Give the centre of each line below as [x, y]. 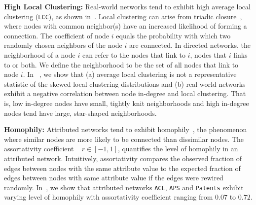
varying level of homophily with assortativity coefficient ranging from [109, 197]
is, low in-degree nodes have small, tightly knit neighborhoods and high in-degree [127, 103]
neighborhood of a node [40, 55]
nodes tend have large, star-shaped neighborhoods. [80, 113]
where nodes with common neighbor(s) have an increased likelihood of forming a [126, 26]
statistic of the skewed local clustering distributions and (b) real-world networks [125, 84]
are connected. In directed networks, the [190, 45]
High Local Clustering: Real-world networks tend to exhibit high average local [127, 6]
